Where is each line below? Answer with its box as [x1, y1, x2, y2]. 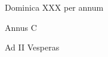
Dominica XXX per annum [5, 1, 104, 13]
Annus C [5, 21, 37, 33]
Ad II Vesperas [5, 41, 60, 53]
